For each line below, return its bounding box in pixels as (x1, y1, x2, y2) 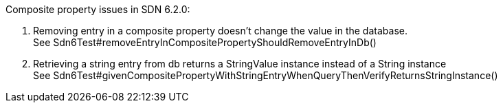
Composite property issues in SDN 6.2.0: (5, 3, 190, 15)
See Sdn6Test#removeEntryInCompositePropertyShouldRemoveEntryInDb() (33, 36, 377, 48)
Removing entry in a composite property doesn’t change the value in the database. (33, 25, 407, 36)
